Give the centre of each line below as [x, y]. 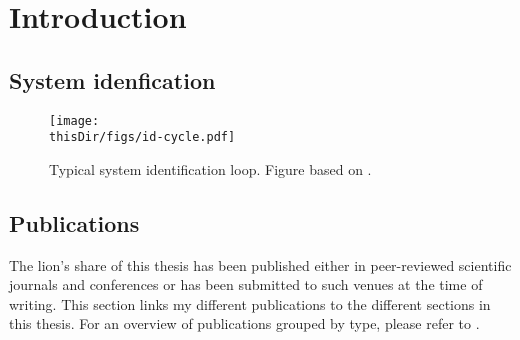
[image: [74, 120]
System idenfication [112, 79]
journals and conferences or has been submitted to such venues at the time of [246, 284]
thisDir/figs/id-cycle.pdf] [142, 137]
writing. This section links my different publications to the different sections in [250, 303]
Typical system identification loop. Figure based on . [210, 168]
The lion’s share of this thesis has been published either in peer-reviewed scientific [260, 264]
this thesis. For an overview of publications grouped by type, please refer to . [244, 323]
